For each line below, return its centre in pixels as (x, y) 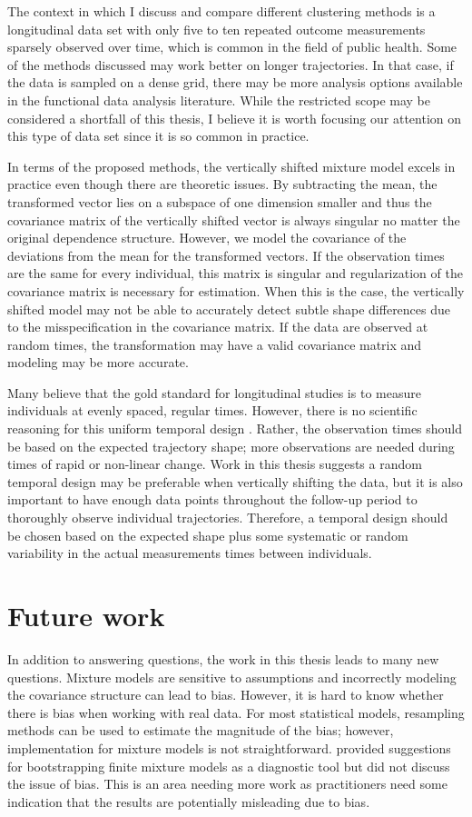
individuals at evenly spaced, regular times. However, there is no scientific (212, 410)
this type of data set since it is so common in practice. (158, 136)
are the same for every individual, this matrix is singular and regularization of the (235, 273)
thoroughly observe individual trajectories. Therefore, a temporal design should (228, 518)
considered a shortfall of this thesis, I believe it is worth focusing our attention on (235, 118)
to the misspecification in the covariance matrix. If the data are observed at (218, 327)
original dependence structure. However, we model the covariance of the (207, 238)
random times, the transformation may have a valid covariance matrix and (215, 344)
